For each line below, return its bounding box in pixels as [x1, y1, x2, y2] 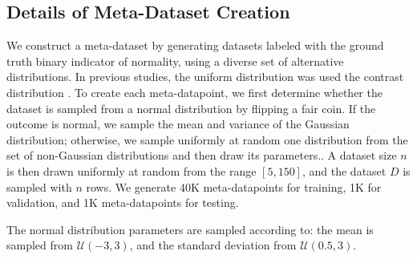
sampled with [6, 178, 72, 195]
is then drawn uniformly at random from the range [6, 162, 257, 179]
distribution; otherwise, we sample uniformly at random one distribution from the [6, 131, 408, 148]
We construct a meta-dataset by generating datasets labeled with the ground [6, 37, 384, 54]
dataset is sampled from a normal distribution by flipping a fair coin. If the [6, 99, 376, 116]
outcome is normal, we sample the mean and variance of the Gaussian [6, 115, 350, 132]
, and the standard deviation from [129, 237, 297, 253]
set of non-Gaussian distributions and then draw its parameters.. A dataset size [6, 147, 397, 164]
